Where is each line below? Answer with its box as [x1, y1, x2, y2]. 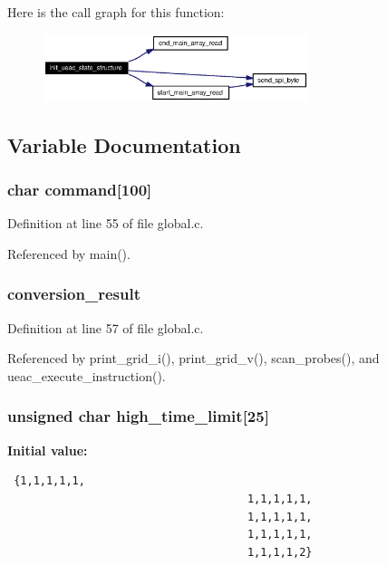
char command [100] [7, 178, 152, 201]
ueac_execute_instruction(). [7, 366, 166, 385]
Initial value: [7, 440, 88, 459]
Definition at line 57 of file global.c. [7, 318, 204, 337]
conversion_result [7, 282, 140, 305]
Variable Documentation [7, 130, 241, 158]
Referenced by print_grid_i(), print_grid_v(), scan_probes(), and [7, 349, 380, 368]
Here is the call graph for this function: [7, 3, 225, 21]
